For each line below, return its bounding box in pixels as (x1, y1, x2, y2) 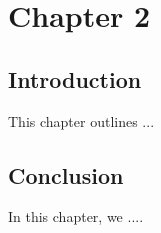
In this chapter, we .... (8, 206, 144, 227)
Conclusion (8, 159, 124, 190)
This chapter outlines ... (8, 110, 155, 131)
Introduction (8, 63, 142, 94)
